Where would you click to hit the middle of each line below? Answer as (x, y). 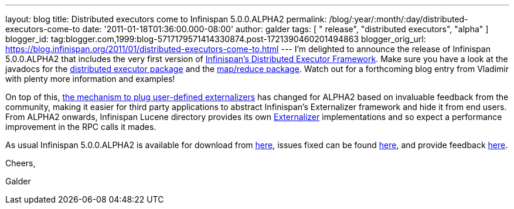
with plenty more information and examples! (90, 79)
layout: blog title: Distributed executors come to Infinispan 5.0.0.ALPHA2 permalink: (166, 19)
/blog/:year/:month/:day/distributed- (399, 19)
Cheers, (21, 163)
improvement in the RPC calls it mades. (81, 127)
